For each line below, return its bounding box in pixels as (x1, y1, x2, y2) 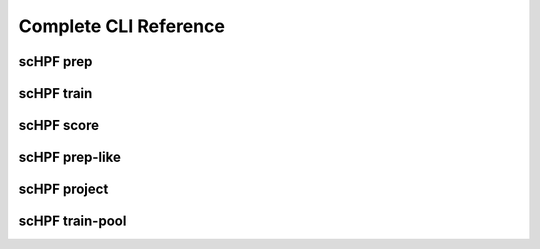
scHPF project (18, 181, 109, 198)
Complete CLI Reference (18, 15, 225, 37)
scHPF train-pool (18, 213, 127, 230)
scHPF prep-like (18, 149, 122, 166)
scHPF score (18, 117, 100, 134)
